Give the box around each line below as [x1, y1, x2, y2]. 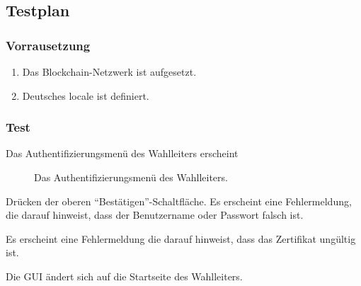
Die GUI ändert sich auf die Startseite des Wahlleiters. [6, 268, 243, 283]
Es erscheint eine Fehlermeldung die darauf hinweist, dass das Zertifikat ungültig [6, 231, 356, 246]
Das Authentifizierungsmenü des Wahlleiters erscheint [6, 146, 239, 161]
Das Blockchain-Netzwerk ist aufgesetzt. [22, 64, 197, 79]
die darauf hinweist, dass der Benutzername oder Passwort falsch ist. [6, 207, 304, 222]
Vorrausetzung [6, 36, 91, 54]
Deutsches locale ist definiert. [22, 88, 149, 103]
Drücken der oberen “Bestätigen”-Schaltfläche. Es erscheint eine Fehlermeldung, [6, 193, 352, 208]
